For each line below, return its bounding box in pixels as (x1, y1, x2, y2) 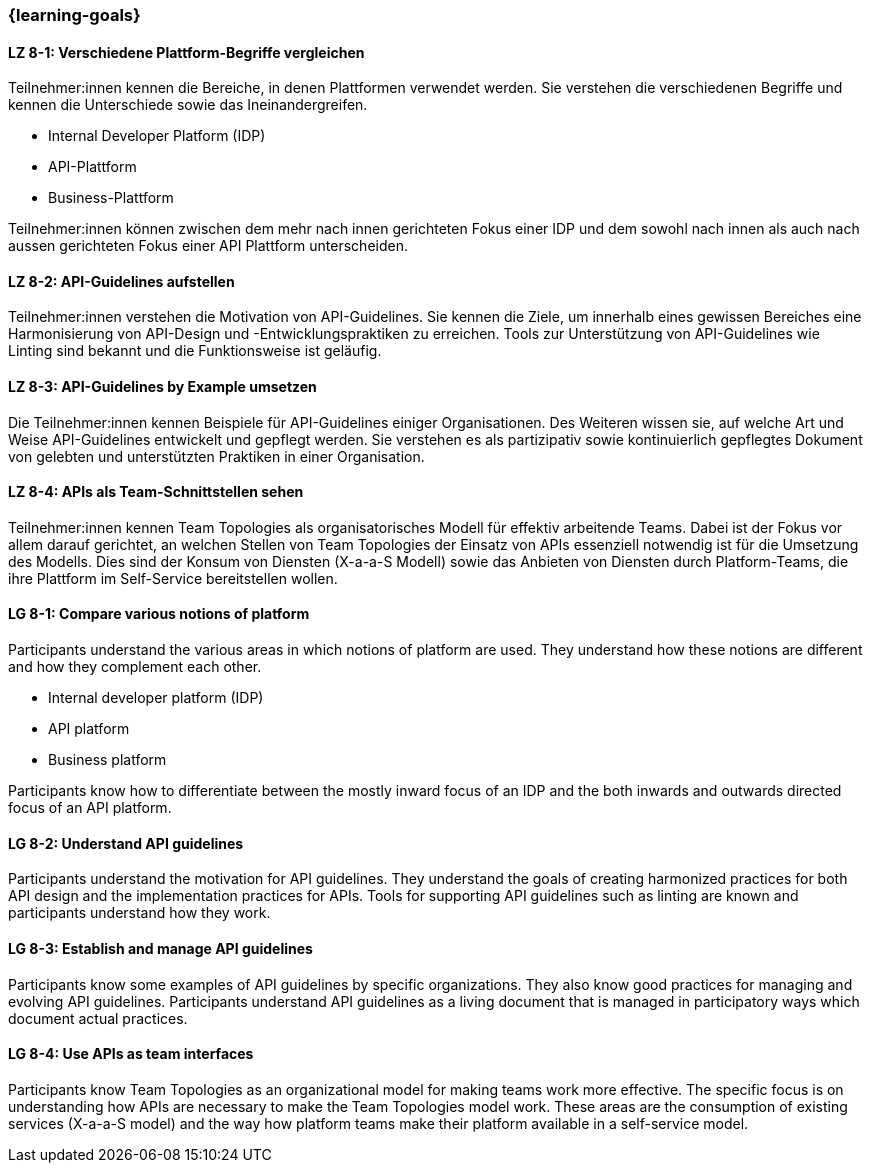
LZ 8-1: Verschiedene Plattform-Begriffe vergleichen (8, 43, 365, 61)
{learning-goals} (8, 5, 141, 25)
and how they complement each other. (8, 658, 262, 676)
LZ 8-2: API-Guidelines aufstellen (8, 272, 235, 290)
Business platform (48, 751, 167, 769)
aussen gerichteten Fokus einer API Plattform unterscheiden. (8, 237, 408, 255)
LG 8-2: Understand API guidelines (8, 834, 244, 852)
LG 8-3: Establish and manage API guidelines (8, 939, 313, 957)
